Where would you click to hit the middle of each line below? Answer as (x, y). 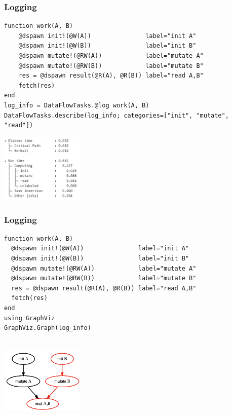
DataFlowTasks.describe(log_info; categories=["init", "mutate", (117, 115)
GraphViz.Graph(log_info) (48, 328)
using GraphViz (30, 318)
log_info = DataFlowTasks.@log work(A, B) (77, 105)
